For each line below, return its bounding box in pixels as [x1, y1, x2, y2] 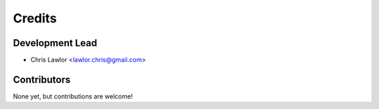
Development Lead [13, 37, 98, 49]
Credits [13, 10, 58, 26]
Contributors [13, 73, 71, 85]
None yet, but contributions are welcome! [13, 92, 133, 101]
